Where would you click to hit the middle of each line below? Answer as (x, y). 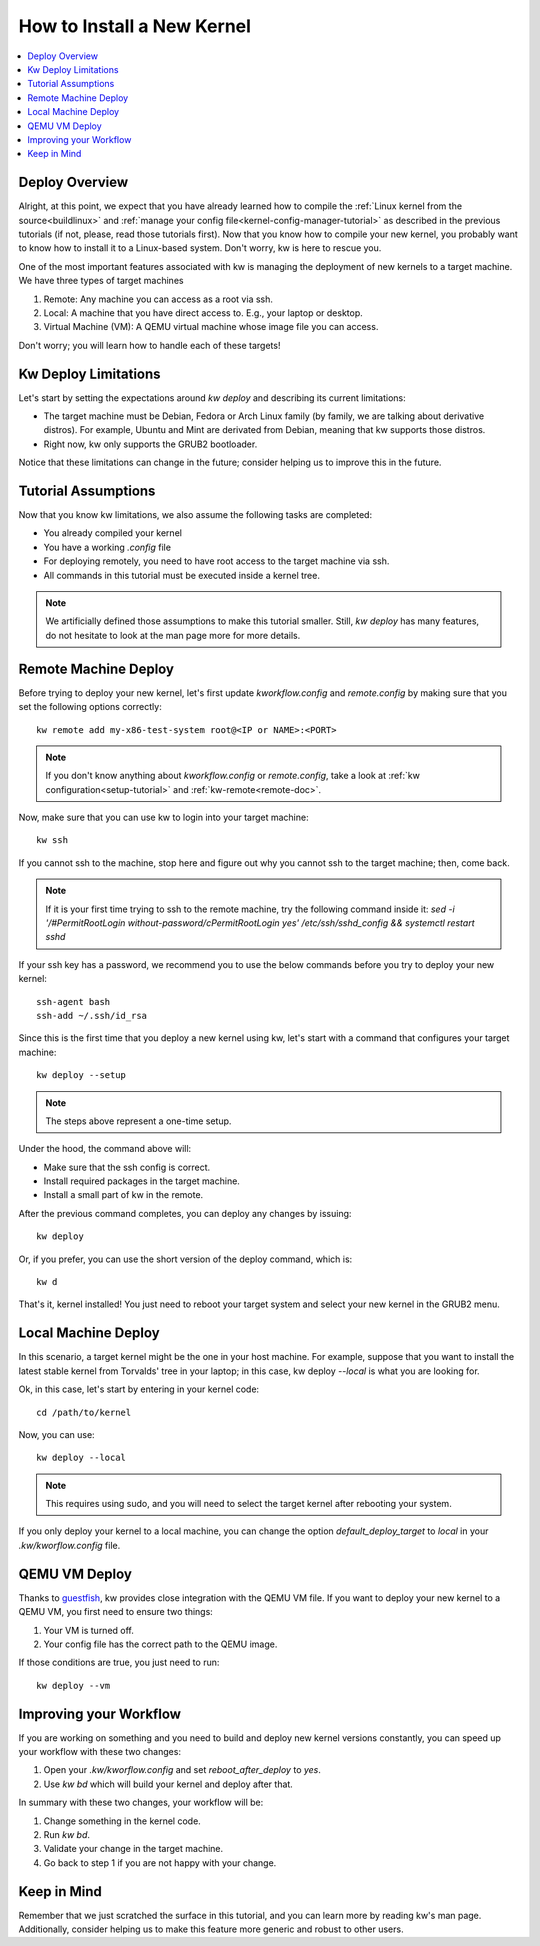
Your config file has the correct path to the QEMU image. (160, 1644)
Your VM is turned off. (89, 1630)
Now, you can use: (56, 1434)
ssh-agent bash (73, 1001)
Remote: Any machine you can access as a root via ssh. (158, 299)
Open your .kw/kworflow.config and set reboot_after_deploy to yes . (182, 1770)
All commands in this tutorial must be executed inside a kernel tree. (181, 575)
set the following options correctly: (90, 707)
